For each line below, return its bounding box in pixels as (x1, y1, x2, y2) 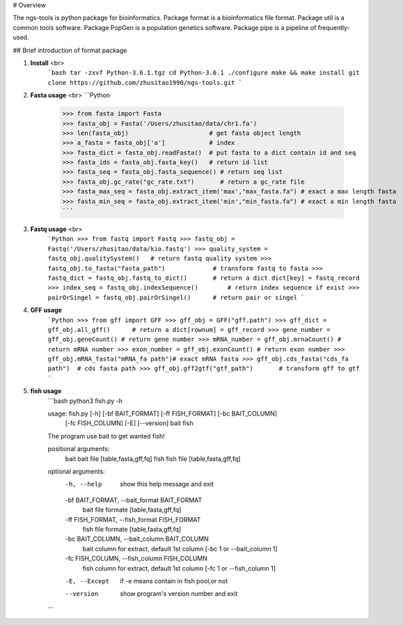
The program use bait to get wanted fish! (47, 432, 165, 440)
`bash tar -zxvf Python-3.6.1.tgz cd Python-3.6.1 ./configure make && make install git (47, 69, 360, 77)
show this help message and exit (120, 480, 214, 489)
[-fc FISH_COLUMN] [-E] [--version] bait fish (65, 419, 194, 427)
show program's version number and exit (120, 590, 238, 598)
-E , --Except (65, 577, 110, 585)
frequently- (317, 23, 351, 31)
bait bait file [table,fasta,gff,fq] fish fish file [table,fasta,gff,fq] (65, 454, 241, 463)
